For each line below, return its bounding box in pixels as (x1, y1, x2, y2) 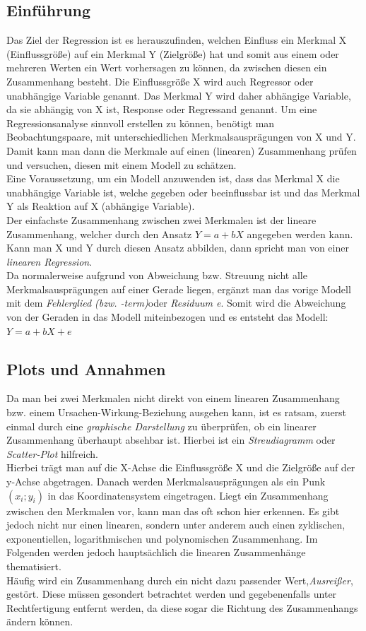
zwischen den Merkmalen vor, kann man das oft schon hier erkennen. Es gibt (6, 503, 340, 518)
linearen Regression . (6, 254, 93, 269)
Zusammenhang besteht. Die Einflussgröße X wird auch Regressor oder (6, 73, 314, 88)
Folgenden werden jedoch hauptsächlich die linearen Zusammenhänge (6, 545, 306, 560)
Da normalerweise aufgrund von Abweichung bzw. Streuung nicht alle (6, 268, 307, 283)
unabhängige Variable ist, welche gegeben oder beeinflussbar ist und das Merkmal (6, 184, 360, 199)
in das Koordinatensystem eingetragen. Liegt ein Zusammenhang (47, 488, 329, 502)
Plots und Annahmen (6, 358, 166, 379)
